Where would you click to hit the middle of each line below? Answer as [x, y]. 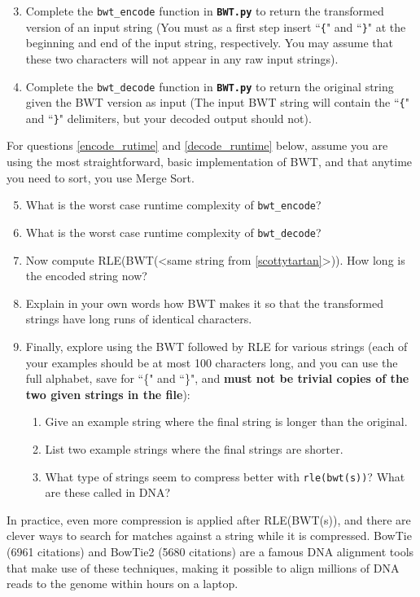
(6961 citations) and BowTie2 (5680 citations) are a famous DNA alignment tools [210, 551]
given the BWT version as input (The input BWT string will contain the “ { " [218, 102]
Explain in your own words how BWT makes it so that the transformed [204, 303]
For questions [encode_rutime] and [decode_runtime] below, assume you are [197, 145]
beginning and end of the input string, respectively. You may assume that [209, 43]
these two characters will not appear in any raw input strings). [182, 58]
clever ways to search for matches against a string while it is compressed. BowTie [209, 536]
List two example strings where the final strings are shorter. [194, 448]
